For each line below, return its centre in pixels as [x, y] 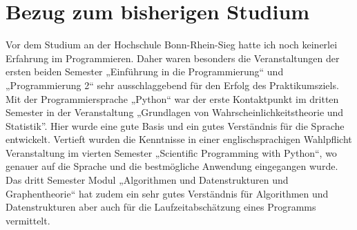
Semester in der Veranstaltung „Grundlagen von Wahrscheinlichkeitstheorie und [175, 112]
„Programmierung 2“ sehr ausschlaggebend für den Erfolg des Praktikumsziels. [172, 85]
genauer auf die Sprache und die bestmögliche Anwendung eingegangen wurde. [172, 166]
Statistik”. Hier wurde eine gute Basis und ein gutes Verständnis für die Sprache [175, 125]
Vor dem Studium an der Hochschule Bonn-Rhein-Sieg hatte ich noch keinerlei [172, 45]
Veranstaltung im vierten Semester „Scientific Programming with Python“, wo [171, 152]
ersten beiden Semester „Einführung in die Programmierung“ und [145, 71]
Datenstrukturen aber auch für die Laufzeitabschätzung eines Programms [161, 207]
